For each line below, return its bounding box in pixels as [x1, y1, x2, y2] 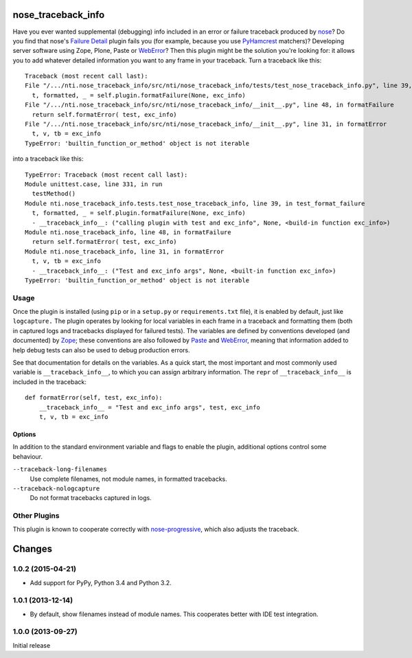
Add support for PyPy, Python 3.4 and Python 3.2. [30, 578, 172, 587]
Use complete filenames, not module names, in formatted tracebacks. [30, 475, 227, 483]
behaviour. [12, 452, 43, 460]
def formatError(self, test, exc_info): [25, 394, 163, 402]
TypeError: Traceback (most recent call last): [25, 170, 188, 179]
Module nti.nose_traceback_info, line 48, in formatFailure [25, 228, 231, 236]
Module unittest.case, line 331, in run [25, 180, 163, 188]
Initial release [12, 641, 51, 649]
